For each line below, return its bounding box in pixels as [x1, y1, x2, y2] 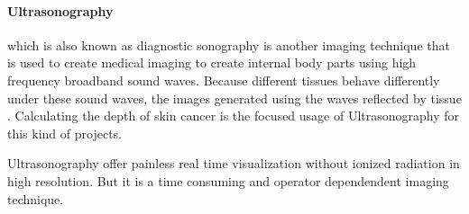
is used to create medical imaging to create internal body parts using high [7, 53, 417, 72]
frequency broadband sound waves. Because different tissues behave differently [7, 70, 440, 89]
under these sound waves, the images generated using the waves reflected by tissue [7, 88, 462, 107]
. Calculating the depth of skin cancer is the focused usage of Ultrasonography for [7, 106, 460, 125]
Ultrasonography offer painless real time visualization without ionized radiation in [7, 154, 460, 173]
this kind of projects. [7, 123, 122, 142]
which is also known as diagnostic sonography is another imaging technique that [7, 35, 450, 54]
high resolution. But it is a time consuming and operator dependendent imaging [7, 171, 449, 190]
